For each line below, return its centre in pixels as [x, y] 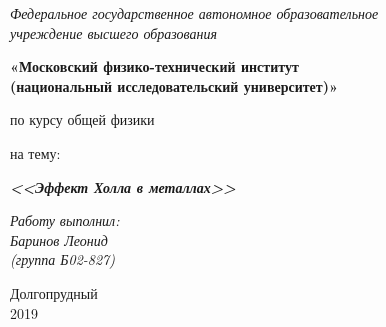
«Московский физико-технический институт [154, 66]
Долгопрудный [54, 292]
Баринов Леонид [59, 239]
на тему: [35, 152]
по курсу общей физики [82, 119]
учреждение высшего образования [114, 32]
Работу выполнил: [65, 220]
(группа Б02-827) [62, 259]
